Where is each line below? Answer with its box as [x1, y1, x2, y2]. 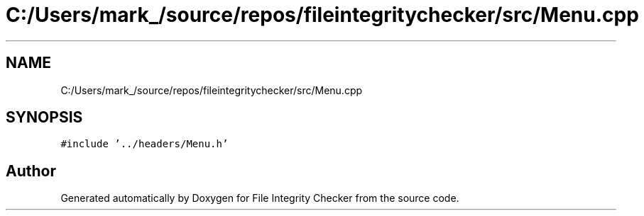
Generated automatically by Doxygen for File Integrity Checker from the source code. [60, 192, 459, 205]
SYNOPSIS [6, 108, 83, 127]
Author [6, 161, 56, 180]
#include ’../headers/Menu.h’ [60, 138, 229, 150]
